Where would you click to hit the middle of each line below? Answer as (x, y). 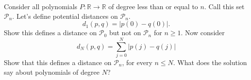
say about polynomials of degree (52, 72)
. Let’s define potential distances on (65, 16)
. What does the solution (210, 62)
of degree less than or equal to (153, 6)
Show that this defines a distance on (58, 62)
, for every (137, 62)
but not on (125, 33)
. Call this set (224, 6)
